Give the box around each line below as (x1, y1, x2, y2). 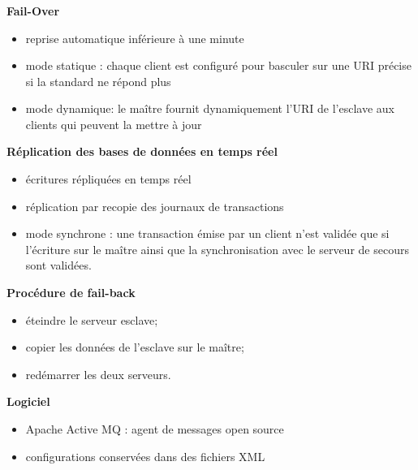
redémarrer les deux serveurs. (25, 365, 171, 382)
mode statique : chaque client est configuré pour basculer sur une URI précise (25, 57, 412, 74)
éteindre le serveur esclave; (25, 311, 158, 328)
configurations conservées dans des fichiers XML (25, 447, 265, 464)
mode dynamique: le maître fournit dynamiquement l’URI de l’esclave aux (25, 100, 394, 117)
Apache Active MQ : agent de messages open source (25, 420, 284, 438)
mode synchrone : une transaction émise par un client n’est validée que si (25, 225, 390, 242)
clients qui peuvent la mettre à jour (25, 115, 202, 132)
